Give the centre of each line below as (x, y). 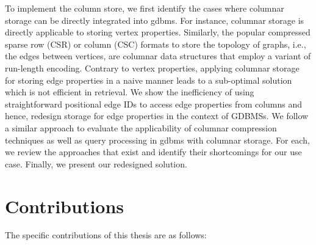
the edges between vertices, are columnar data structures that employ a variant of (158, 56)
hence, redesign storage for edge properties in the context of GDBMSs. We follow (157, 116)
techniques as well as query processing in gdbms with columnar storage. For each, (157, 140)
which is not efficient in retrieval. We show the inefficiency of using (130, 92)
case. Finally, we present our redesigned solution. (96, 163)
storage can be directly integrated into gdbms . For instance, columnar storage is (155, 20)
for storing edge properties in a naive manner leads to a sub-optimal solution (149, 80)
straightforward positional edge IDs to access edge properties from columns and (154, 104)
